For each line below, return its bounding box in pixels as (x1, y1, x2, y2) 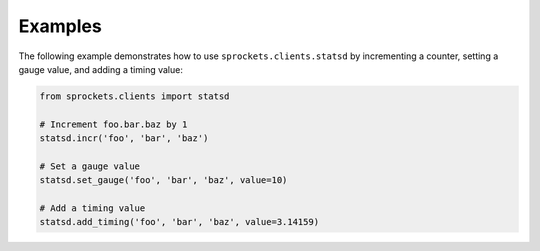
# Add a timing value (39, 203, 146, 214)
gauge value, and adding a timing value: (18, 63, 184, 75)
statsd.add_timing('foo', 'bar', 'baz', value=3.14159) (39, 216, 320, 228)
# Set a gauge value (39, 160, 140, 172)
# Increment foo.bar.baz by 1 (39, 118, 188, 130)
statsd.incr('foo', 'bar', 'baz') (39, 133, 209, 144)
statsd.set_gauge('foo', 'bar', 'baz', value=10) (39, 175, 288, 186)
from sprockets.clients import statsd (39, 90, 230, 102)
